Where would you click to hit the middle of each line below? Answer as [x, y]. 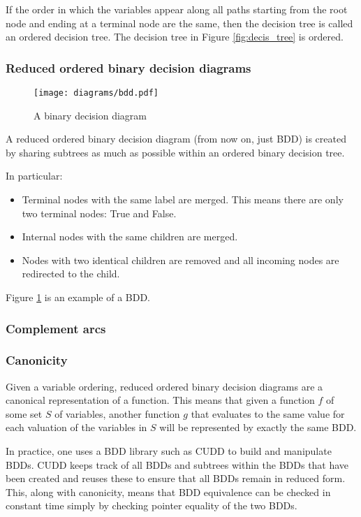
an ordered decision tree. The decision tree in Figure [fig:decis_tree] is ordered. [175, 37]
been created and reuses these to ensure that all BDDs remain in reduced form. [176, 478]
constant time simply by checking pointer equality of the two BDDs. [152, 505]
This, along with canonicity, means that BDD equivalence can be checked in [168, 491]
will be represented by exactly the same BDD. [258, 427]
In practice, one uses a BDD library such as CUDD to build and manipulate [169, 451]
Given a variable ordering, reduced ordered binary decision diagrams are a [164, 386]
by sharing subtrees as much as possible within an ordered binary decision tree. [175, 152]
